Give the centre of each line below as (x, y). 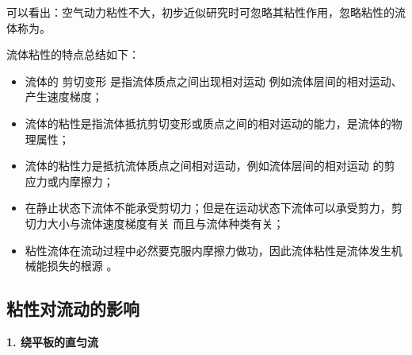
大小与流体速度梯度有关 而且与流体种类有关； (166, 223)
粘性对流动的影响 (73, 309)
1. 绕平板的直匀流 (52, 341)
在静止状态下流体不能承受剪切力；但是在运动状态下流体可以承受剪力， (208, 208)
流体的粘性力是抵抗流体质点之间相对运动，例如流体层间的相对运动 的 (204, 166)
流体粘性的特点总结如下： (73, 54)
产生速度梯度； (64, 96)
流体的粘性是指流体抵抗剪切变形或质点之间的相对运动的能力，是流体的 (208, 123)
